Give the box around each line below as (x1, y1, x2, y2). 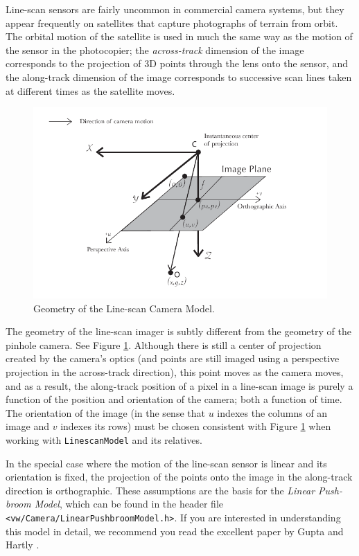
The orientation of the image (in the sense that (6, 405, 205, 420)
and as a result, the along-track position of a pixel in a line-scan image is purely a (6, 378, 353, 393)
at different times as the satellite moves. (6, 83, 175, 98)
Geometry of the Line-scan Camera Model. (33, 301, 215, 315)
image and (6, 419, 49, 433)
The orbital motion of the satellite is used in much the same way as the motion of (6, 29, 353, 44)
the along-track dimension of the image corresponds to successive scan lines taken (6, 69, 352, 84)
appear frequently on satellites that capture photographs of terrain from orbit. (6, 15, 338, 30)
